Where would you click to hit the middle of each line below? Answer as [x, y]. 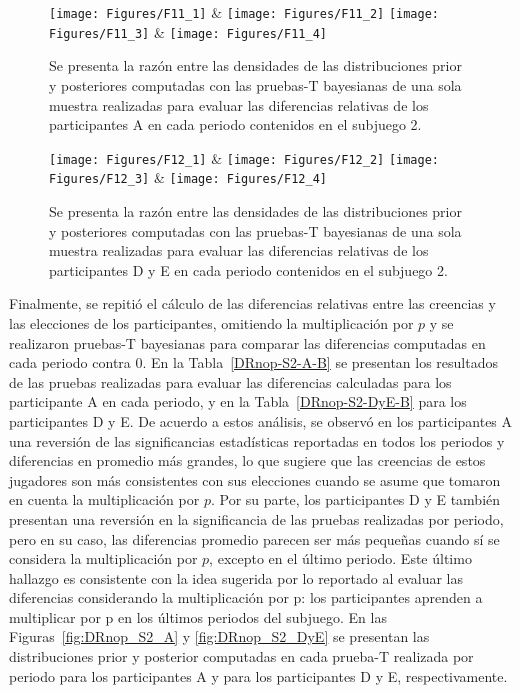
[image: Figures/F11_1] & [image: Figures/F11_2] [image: [244, 12]
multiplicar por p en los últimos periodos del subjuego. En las [198, 616]
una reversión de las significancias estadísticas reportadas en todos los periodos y [257, 440]
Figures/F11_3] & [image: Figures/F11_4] [188, 31]
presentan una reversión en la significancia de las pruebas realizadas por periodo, [256, 518]
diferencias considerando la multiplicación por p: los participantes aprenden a [246, 597]
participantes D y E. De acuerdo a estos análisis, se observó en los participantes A [261, 420]
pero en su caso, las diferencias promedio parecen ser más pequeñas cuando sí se [254, 538]
